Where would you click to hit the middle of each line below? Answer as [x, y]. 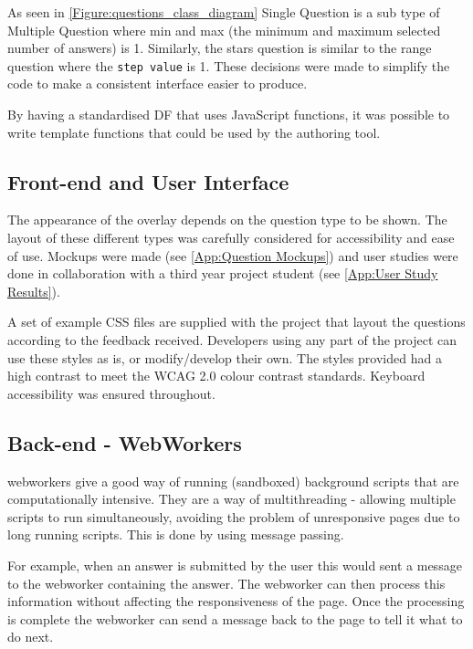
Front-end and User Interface [148, 181]
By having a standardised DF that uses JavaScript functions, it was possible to [229, 115]
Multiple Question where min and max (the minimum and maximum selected [224, 30]
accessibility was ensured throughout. [111, 393]
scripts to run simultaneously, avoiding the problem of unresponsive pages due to [234, 516]
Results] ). [34, 291]
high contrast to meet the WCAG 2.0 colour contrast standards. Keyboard [216, 376]
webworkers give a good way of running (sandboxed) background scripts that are [233, 481]
